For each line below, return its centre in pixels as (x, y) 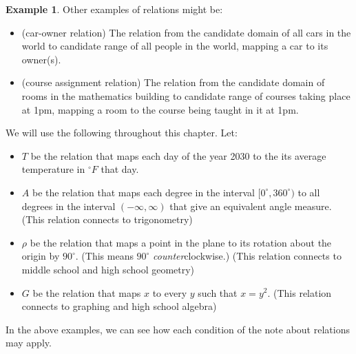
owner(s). (41, 59)
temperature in (53, 169)
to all (309, 192)
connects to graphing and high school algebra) (119, 306)
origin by (41, 256)
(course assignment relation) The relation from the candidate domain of (173, 82)
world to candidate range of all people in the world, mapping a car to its (175, 46)
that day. (120, 169)
